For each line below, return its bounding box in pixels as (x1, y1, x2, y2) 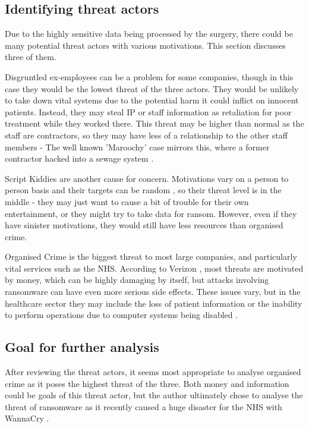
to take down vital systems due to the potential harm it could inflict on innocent (5, 94, 299, 106)
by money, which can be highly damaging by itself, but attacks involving (5, 273, 269, 286)
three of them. (5, 51, 56, 63)
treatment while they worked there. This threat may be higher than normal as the (5, 117, 304, 130)
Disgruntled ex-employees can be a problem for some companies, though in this (5, 70, 294, 83)
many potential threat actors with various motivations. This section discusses (5, 39, 286, 51)
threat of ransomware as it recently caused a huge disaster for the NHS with (5, 400, 282, 413)
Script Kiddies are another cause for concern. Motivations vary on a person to (5, 172, 289, 184)
